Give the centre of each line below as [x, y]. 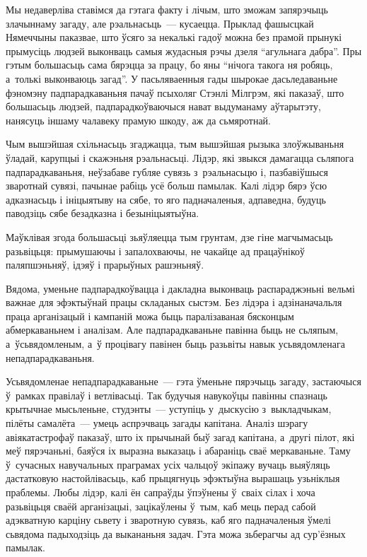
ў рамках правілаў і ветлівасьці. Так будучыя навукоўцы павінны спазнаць [167, 395]
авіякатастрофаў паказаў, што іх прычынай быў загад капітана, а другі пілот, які [180, 436]
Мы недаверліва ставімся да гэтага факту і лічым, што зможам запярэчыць [167, 9]
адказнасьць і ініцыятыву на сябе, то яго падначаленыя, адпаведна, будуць [166, 199]
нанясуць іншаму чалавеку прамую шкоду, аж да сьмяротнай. [138, 120]
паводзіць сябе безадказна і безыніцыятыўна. [103, 213]
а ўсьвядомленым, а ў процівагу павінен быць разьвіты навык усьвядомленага [175, 344]
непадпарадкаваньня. [50, 357]
